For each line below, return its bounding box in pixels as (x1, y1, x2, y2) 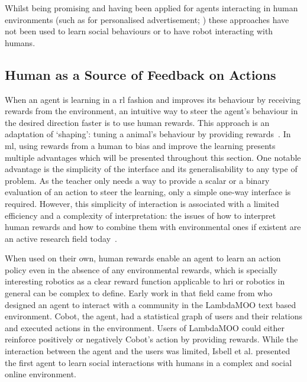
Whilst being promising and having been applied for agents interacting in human (5, 2, 298, 14)
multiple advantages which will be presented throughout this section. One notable (5, 151, 301, 163)
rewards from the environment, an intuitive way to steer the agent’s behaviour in (5, 105, 298, 117)
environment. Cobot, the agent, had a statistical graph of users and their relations (5, 310, 303, 322)
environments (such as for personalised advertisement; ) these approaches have (5, 13, 289, 25)
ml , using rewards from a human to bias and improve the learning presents (5, 139, 276, 151)
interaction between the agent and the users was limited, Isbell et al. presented (5, 345, 290, 357)
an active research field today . (5, 232, 117, 244)
